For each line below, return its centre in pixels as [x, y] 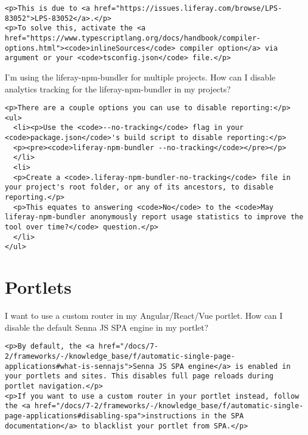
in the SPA [222, 416]
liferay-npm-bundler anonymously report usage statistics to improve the [154, 217]
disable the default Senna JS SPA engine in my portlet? [107, 327]
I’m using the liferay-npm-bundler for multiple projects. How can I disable [140, 77]
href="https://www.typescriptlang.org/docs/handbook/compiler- [133, 38]
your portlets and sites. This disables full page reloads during [139, 376]
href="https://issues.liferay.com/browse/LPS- [188, 8]
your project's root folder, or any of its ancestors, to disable [139, 187]
